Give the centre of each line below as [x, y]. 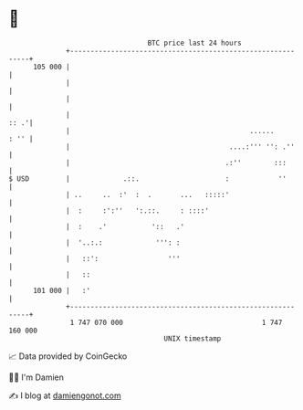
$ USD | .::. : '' [147, 179]
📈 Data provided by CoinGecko [68, 356]
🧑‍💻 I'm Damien [37, 377]
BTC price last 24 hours [195, 43]
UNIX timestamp [193, 338]
